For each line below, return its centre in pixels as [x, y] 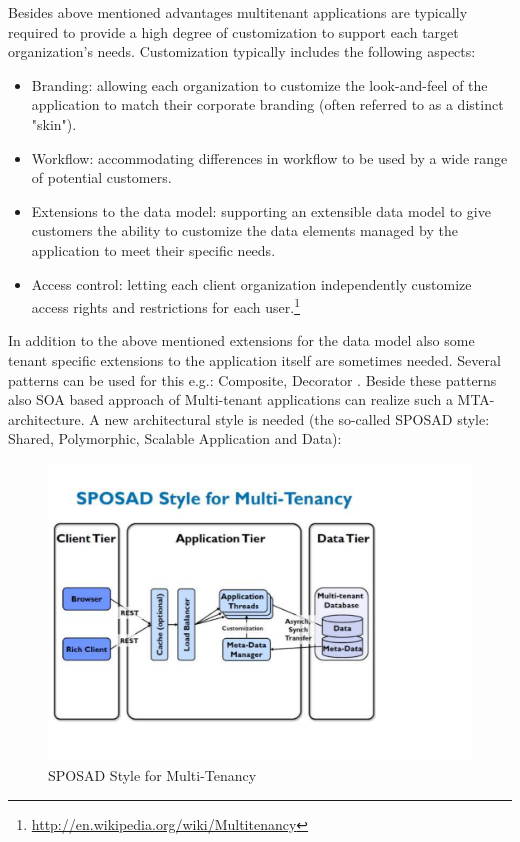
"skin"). [54, 123]
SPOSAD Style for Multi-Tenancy [152, 775]
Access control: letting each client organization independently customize [251, 283]
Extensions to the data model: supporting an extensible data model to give [261, 210]
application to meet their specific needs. [153, 249]
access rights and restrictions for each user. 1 [165, 305]
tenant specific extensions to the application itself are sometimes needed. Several [254, 359]
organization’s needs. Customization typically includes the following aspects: [242, 51]
